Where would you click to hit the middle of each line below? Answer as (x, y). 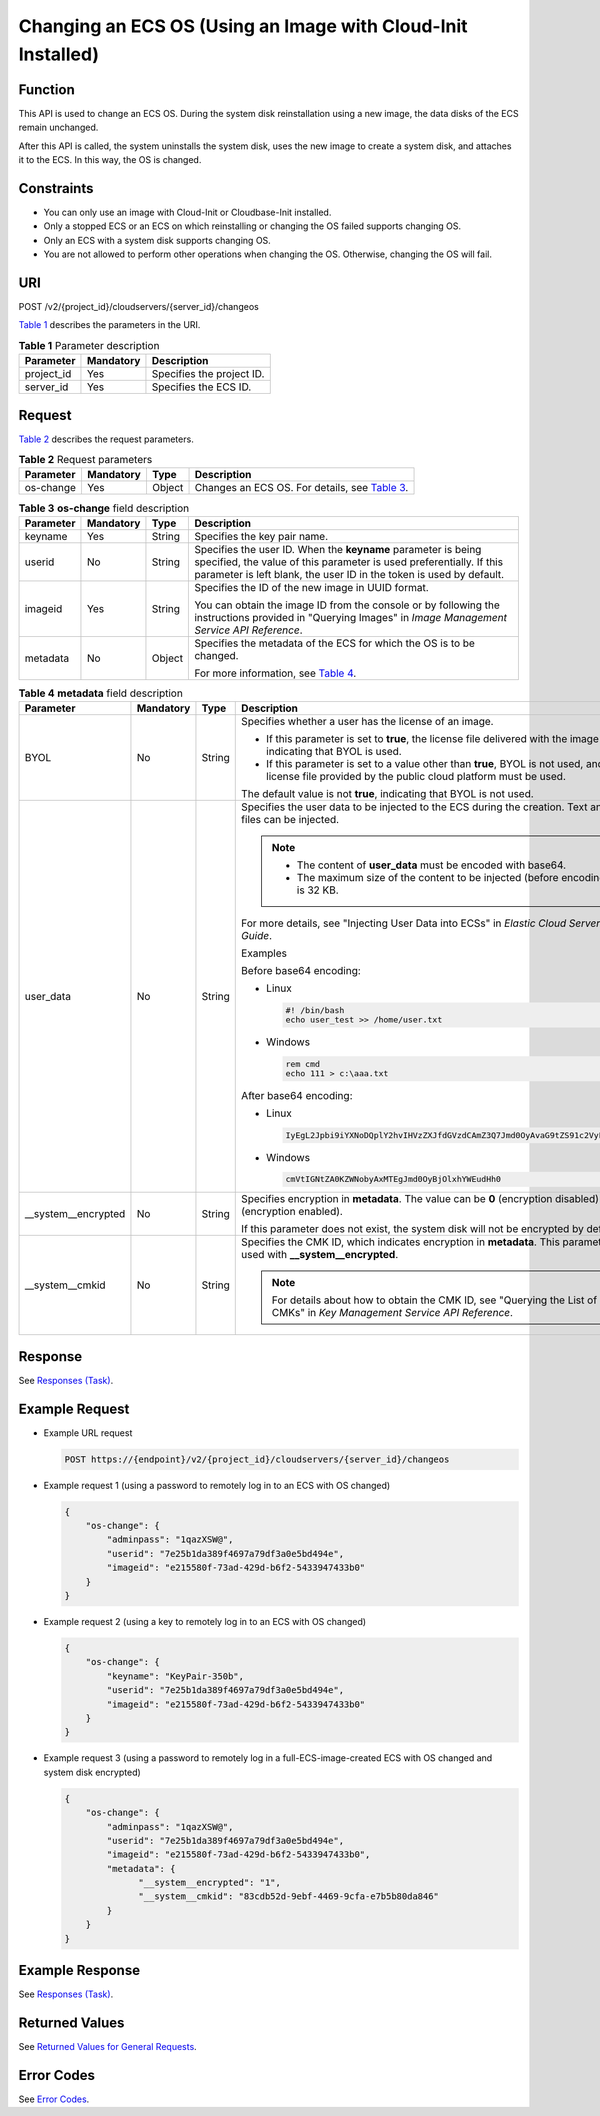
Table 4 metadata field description (101, 693)
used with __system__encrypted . (320, 1255)
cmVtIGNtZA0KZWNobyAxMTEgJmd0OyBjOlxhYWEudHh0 (393, 1179)
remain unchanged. (58, 127)
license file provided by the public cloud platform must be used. (416, 777)
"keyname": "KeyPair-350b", (175, 1676)
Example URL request (88, 1432)
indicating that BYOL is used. (334, 752)
